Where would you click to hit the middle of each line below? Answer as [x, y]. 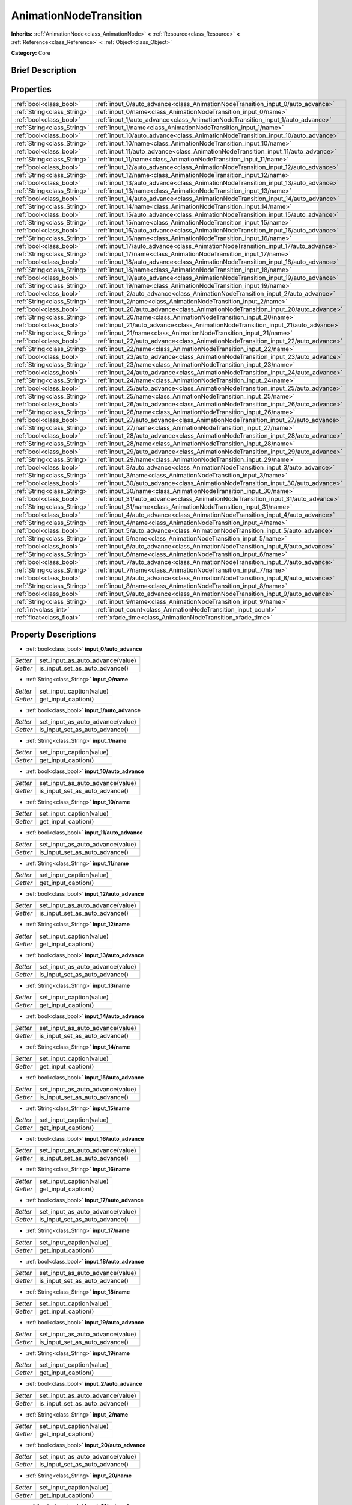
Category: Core [31, 53]
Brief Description [44, 70]
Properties [31, 89]
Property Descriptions [53, 634]
